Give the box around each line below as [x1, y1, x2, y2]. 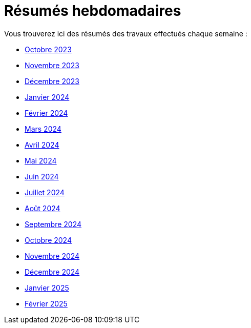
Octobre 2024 [25, 235, 72, 244]
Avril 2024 [25, 140, 59, 149]
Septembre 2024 [25, 219, 82, 229]
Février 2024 [25, 108, 68, 117]
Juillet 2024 [25, 188, 65, 197]
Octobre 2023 [25, 45, 72, 54]
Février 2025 [25, 299, 68, 308]
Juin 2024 [25, 172, 59, 181]
